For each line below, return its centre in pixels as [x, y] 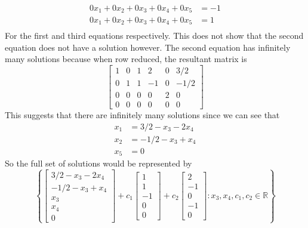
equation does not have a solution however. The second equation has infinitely [148, 47]
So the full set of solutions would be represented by [98, 163]
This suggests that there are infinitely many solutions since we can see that [142, 114]
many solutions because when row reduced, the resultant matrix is [126, 59]
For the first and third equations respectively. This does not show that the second [154, 35]
